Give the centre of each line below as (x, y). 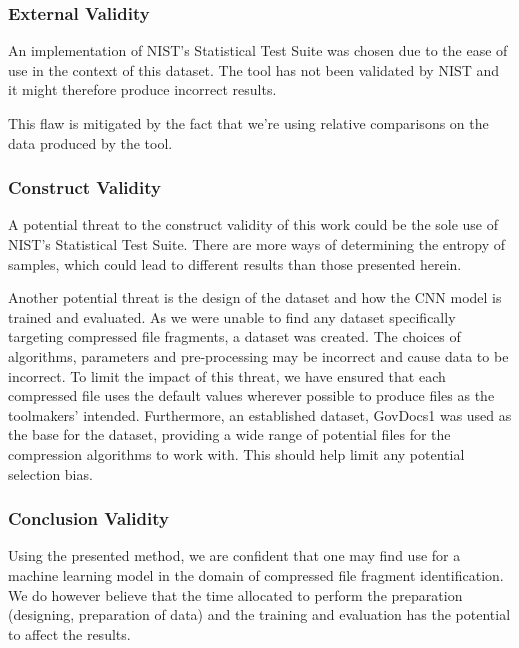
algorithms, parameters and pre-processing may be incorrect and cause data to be (258, 355)
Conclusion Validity (88, 518)
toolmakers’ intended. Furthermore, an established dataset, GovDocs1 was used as (260, 414)
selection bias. (50, 473)
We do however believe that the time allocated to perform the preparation (235, 594)
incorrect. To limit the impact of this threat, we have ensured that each (227, 375)
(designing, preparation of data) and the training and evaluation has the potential (259, 614)
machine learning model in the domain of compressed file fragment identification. (256, 574)
